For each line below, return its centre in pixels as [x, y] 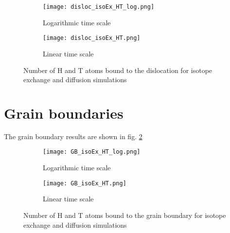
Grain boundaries [64, 113]
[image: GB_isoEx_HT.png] [85, 183]
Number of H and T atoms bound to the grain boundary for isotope [125, 215]
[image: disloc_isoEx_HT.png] [92, 38]
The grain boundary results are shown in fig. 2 [73, 136]
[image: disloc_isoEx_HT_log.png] [99, 7]
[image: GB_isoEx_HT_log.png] [92, 152]
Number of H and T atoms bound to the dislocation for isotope [118, 70]
